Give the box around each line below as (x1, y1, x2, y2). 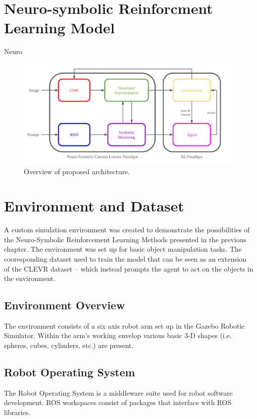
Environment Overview (4, 297, 125, 313)
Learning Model (4, 17, 115, 38)
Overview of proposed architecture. (24, 166, 130, 177)
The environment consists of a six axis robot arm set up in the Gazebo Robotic (4, 320, 245, 331)
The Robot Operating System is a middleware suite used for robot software (4, 387, 233, 398)
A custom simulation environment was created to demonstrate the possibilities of (4, 224, 250, 235)
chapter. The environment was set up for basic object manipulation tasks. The (4, 244, 242, 254)
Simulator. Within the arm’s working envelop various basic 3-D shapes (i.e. (4, 330, 232, 341)
